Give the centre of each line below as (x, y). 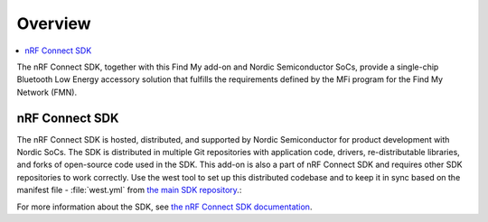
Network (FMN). (47, 92)
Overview (54, 23)
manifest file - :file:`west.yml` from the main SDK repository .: (129, 190)
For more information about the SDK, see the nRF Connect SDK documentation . (164, 207)
